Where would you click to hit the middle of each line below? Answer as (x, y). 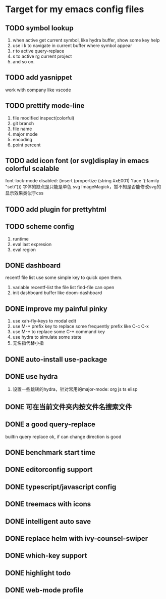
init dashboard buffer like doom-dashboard (57, 293)
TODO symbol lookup (40, 28)
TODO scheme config (40, 227)
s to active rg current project (42, 56)
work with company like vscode (38, 90)
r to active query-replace (38, 51)
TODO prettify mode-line (45, 106)
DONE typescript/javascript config (61, 487)
